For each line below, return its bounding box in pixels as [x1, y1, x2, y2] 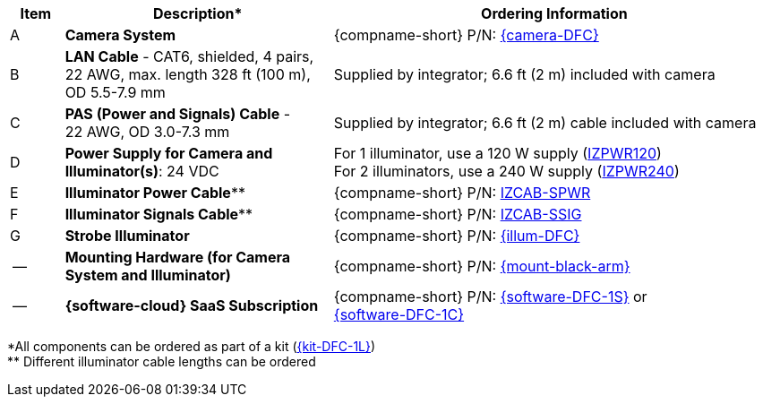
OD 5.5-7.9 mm [64, 83, 166, 101]
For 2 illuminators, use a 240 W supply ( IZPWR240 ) [333, 162, 680, 180]
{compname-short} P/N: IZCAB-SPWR [333, 184, 591, 202]
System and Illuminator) [64, 266, 231, 284]
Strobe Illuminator [64, 227, 190, 245]
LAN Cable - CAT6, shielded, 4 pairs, [64, 47, 314, 65]
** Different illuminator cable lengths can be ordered [7, 354, 316, 369]
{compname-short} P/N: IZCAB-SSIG [333, 205, 582, 223]
